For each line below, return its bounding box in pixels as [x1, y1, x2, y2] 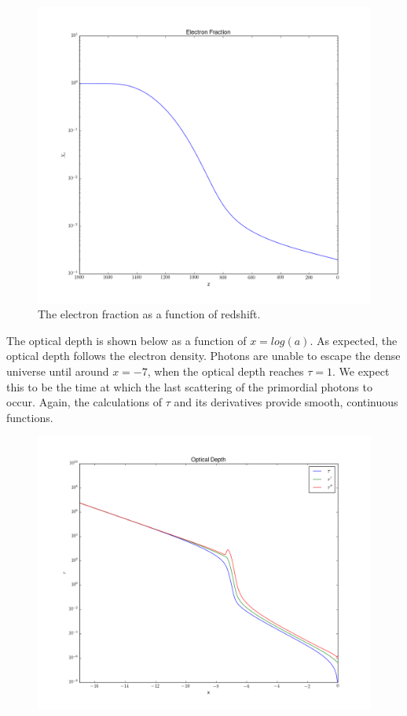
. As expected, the [310, 332, 398, 348]
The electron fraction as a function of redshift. [38, 306, 261, 322]
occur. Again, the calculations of [6, 394, 163, 410]
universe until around [6, 363, 109, 379]
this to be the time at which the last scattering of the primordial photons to [6, 378, 372, 395]
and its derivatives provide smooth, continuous [174, 394, 398, 410]
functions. [6, 409, 53, 425]
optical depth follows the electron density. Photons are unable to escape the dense [6, 347, 401, 364]
